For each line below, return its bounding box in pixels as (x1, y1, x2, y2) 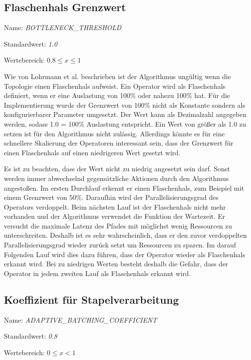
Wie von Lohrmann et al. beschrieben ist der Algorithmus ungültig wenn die (4, 71, 231, 81)
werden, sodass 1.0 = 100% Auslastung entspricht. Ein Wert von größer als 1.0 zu (4, 118, 246, 129)
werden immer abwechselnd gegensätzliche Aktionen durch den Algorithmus (4, 173, 229, 183)
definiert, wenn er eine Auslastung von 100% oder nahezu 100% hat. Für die (4, 90, 230, 100)
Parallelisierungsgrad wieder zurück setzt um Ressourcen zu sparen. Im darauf (4, 240, 236, 250)
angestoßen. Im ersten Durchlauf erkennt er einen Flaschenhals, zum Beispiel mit (4, 182, 244, 193)
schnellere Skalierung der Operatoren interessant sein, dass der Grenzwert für (4, 138, 234, 148)
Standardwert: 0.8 (4, 331, 58, 341)
